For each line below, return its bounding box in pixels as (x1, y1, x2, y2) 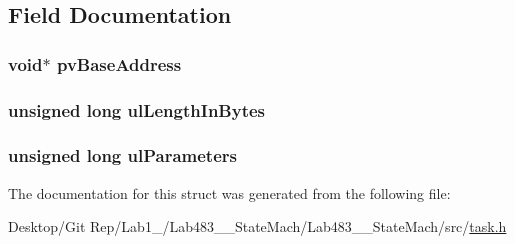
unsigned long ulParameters (8, 143, 237, 168)
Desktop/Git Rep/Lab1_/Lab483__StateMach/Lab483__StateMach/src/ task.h (8, 216, 507, 237)
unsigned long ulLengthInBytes (8, 97, 266, 122)
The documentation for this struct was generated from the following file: (8, 182, 451, 203)
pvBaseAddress (56, 51, 182, 76)
